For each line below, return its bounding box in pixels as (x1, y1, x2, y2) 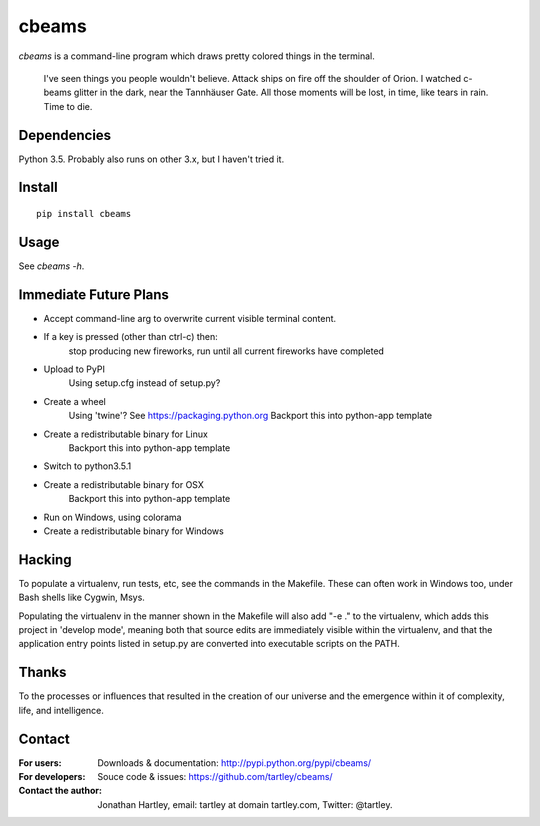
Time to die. (43, 100, 93, 112)
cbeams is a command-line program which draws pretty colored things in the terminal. (18, 50, 375, 62)
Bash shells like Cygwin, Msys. (18, 591, 145, 604)
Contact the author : (18, 785, 102, 797)
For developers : (18, 770, 86, 782)
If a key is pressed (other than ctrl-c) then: (43, 331, 219, 343)
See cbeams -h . (18, 260, 85, 272)
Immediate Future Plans (18, 286, 170, 303)
